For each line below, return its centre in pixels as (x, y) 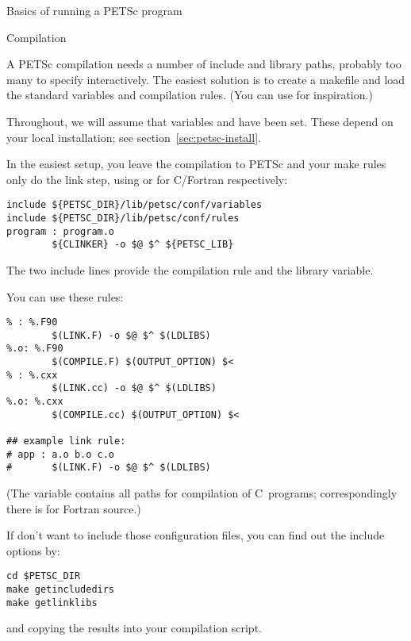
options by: (33, 550)
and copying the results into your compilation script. (134, 628)
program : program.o (61, 231)
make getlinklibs (52, 603)
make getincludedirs (61, 590)
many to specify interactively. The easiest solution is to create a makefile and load (206, 79)
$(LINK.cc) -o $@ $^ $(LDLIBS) (134, 388)
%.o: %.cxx (35, 402)
